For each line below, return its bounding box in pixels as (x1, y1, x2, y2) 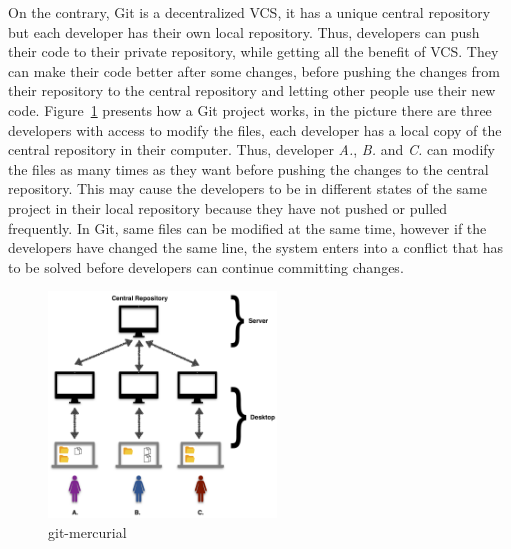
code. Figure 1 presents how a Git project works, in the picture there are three (8, 99, 492, 120)
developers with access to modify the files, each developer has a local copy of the (8, 119, 502, 140)
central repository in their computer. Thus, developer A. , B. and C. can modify (8, 139, 495, 160)
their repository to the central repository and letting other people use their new (8, 80, 496, 101)
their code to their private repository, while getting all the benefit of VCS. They (8, 41, 499, 62)
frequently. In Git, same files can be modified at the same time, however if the (8, 217, 487, 238)
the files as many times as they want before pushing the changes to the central (8, 158, 489, 179)
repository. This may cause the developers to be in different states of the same (8, 178, 487, 199)
